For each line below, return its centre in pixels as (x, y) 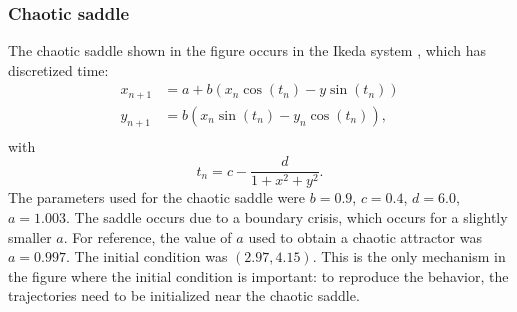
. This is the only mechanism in (409, 256)
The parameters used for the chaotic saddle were (157, 197)
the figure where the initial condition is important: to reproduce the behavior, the (258, 275)
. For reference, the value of (147, 236)
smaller (30, 236)
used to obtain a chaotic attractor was (365, 236)
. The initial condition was (146, 256)
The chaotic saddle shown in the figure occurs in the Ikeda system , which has (247, 50)
